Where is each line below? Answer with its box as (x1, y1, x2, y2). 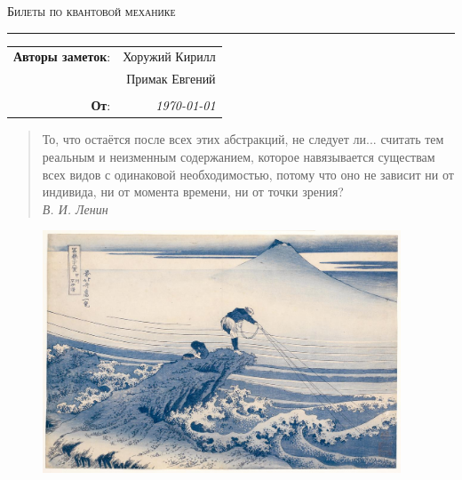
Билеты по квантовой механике (7, 2, 176, 20)
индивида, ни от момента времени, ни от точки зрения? (42, 182, 344, 201)
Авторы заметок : (13, 47, 111, 66)
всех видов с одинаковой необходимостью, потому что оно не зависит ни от (42, 164, 454, 183)
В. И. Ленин (42, 199, 108, 218)
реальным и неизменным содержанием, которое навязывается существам (42, 147, 435, 165)
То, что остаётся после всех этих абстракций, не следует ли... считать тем (42, 130, 444, 148)
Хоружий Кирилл (123, 47, 216, 66)
